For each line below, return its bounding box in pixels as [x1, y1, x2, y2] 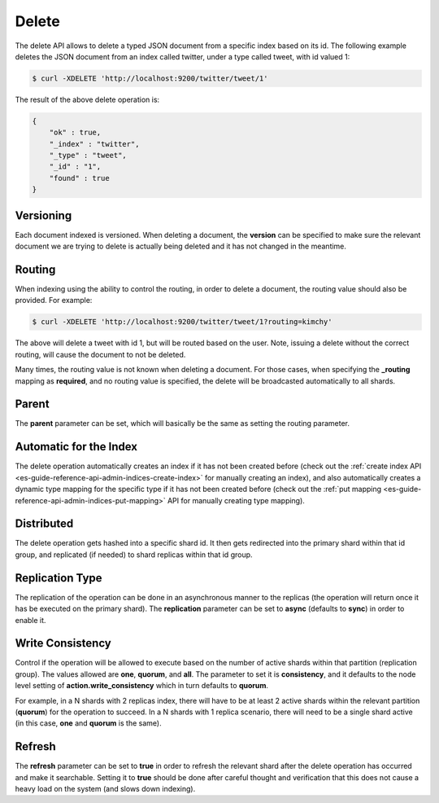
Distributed [15, 517, 74, 531]
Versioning [15, 208, 72, 222]
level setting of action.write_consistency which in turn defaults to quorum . [15, 681, 268, 691]
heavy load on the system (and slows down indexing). [15, 784, 196, 794]
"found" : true [49, 173, 110, 182]
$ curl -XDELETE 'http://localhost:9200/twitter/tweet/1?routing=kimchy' [32, 318, 333, 327]
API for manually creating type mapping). [167, 495, 305, 505]
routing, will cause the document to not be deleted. [15, 349, 186, 359]
